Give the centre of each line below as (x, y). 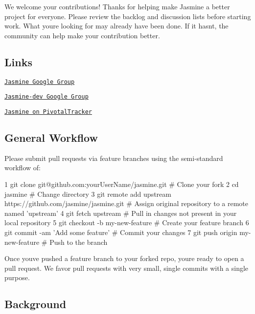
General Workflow (51, 137)
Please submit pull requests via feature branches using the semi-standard (114, 158)
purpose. (17, 277)
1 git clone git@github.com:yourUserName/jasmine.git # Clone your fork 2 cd (122, 184)
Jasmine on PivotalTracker (48, 112)
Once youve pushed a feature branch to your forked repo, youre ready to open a (124, 258)
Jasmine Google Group (40, 82)
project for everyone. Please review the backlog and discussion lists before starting (128, 16)
